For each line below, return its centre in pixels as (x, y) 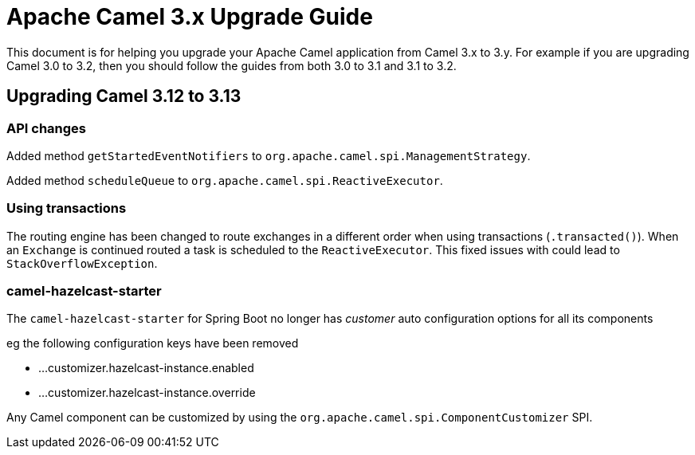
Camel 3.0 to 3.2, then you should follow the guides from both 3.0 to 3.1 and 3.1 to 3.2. (232, 65)
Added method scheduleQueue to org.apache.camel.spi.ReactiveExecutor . (225, 180)
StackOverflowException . (82, 263)
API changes (47, 128)
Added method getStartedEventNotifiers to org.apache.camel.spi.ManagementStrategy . (269, 155)
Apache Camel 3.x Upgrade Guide (190, 17)
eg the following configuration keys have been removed (153, 343)
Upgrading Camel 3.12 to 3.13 (124, 96)
